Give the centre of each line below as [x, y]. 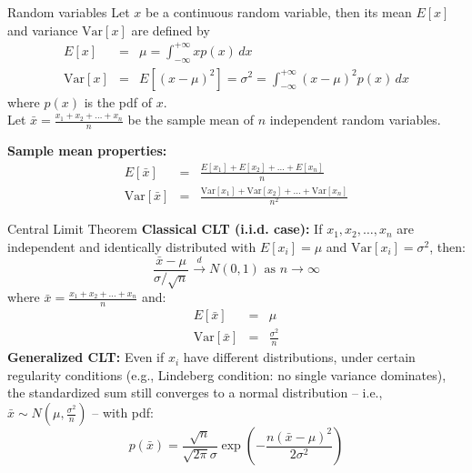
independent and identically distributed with [132, 246]
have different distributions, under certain [299, 357]
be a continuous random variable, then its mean [279, 12]
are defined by [171, 30]
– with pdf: [123, 413]
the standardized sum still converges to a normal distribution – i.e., [195, 392]
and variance [43, 30]
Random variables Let [69, 12]
